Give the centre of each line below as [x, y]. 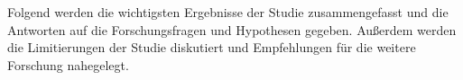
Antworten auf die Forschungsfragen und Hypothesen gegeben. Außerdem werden [232, 29]
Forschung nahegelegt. [68, 64]
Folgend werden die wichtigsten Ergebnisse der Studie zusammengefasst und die [228, 12]
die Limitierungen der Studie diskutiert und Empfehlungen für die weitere [212, 47]
